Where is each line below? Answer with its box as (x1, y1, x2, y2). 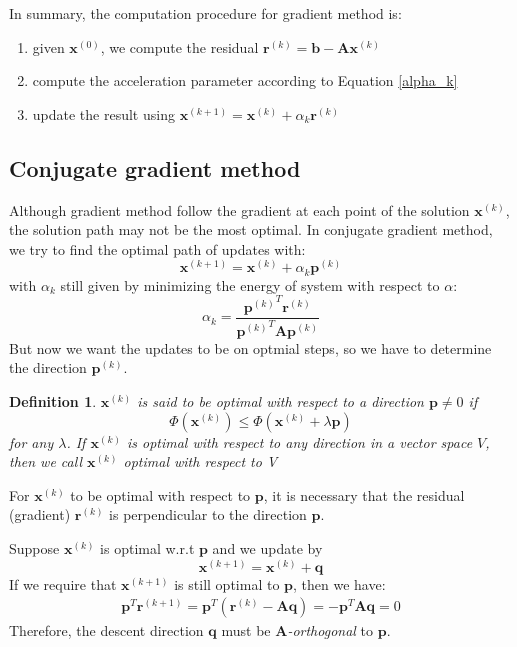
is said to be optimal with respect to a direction (137, 391, 424, 412)
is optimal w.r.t (100, 538, 195, 558)
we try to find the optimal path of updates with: (9, 238, 306, 259)
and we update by (212, 538, 323, 558)
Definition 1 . (9, 391, 97, 412)
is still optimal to (174, 573, 280, 594)
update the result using (32, 103, 175, 124)
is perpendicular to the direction (109, 504, 307, 525)
